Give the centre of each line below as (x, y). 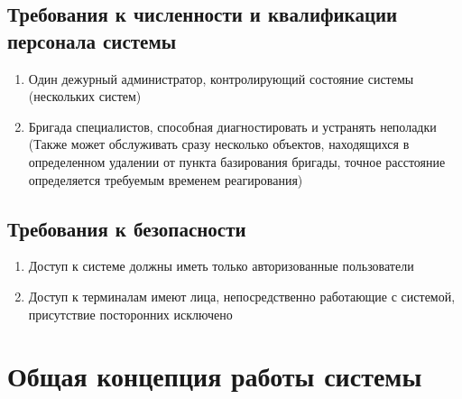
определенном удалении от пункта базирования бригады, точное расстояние (237, 161)
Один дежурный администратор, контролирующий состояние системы (221, 78)
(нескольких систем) (85, 96)
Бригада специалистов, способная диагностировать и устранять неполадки (232, 126)
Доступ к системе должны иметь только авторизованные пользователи (221, 266)
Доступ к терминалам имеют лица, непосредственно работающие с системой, (242, 296)
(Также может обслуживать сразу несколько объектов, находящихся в (219, 144)
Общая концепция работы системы (215, 376)
